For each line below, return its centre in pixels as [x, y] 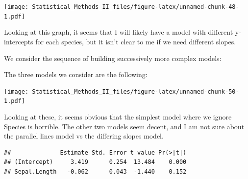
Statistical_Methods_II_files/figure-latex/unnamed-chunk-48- [136, 7]
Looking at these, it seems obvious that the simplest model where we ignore [118, 117]
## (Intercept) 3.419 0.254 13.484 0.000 [95, 162]
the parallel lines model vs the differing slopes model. [84, 136]
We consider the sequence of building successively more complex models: [113, 58]
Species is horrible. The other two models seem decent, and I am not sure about [124, 126]
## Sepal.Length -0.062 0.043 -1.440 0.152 [95, 171]
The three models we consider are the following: [76, 74]
